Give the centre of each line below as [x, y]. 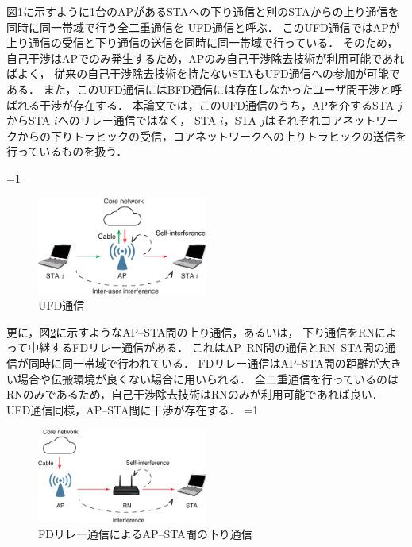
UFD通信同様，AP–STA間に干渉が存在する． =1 [133, 409]
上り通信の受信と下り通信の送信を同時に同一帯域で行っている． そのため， [202, 42]
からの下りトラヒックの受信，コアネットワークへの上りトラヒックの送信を [212, 135]
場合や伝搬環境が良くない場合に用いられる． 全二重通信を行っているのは [208, 378]
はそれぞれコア [304, 120]
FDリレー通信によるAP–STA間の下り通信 [145, 534]
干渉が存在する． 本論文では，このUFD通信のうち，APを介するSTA [217, 104]
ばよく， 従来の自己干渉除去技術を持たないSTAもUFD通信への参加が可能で [203, 73]
